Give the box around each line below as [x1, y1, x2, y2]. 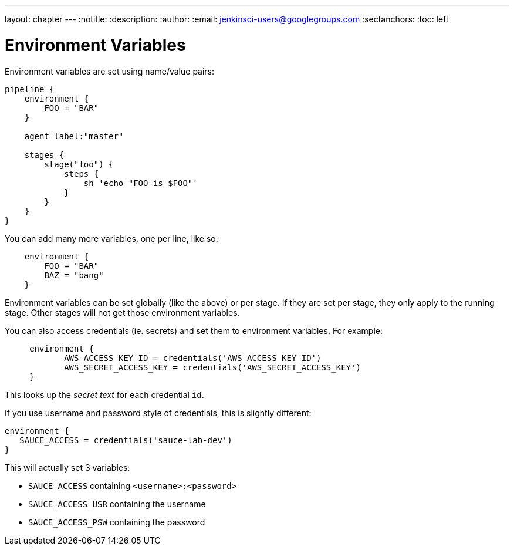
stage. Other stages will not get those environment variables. [5, 307, 240, 318]
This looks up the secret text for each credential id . [5, 389, 204, 400]
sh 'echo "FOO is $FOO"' [83, 178, 198, 188]
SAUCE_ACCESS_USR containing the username [28, 498, 206, 509]
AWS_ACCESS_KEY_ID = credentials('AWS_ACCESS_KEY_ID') [64, 353, 322, 363]
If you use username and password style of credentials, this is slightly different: [5, 407, 312, 418]
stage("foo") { [44, 159, 114, 169]
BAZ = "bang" [44, 270, 104, 280]
